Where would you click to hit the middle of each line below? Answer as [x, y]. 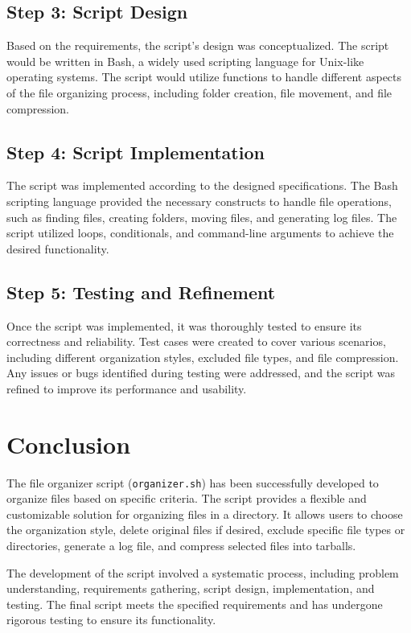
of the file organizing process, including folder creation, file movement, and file [199, 92]
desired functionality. [58, 248]
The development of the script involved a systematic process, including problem [203, 572]
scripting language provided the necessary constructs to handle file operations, [199, 201]
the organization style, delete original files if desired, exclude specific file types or [206, 530]
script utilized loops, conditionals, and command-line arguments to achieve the [200, 233]
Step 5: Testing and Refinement [141, 292]
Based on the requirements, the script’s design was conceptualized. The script [198, 45]
